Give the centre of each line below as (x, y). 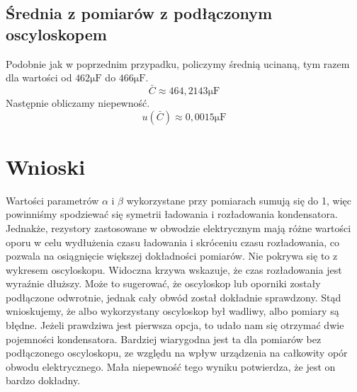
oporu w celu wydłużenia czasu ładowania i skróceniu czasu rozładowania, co (172, 242)
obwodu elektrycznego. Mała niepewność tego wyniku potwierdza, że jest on (171, 366)
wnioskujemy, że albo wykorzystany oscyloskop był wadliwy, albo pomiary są (172, 311)
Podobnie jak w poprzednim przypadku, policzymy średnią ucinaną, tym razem (178, 63)
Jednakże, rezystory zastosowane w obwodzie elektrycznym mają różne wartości (178, 227)
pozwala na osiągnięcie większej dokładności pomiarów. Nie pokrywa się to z (172, 256)
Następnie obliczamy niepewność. (78, 103)
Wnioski (46, 166)
